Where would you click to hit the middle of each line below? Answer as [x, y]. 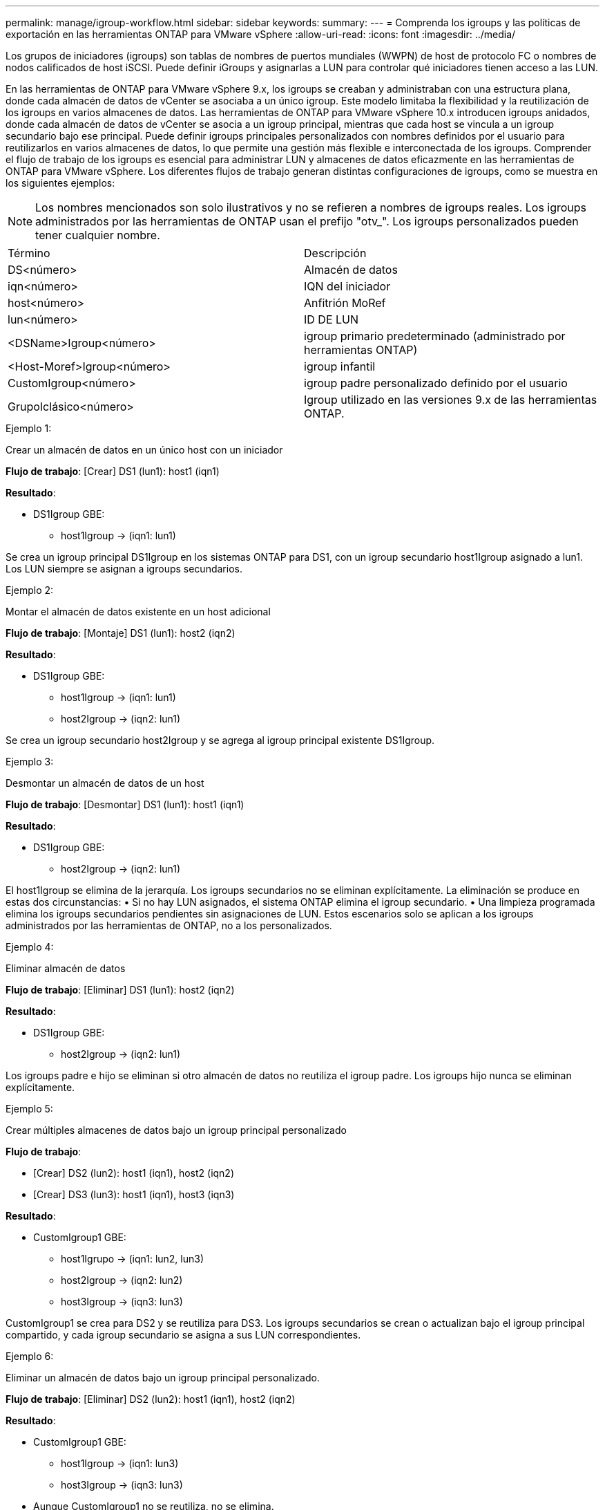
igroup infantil [340, 366]
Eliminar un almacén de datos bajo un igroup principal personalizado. [163, 1378]
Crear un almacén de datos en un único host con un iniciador [144, 450]
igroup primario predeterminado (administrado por [435, 336]
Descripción [335, 253]
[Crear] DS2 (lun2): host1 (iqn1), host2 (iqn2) [134, 1173]
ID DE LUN [332, 319]
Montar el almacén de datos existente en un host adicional [138, 612]
